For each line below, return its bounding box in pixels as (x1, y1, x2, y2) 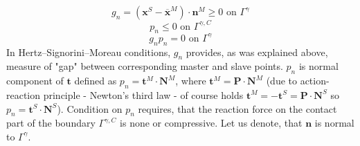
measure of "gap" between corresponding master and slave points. (6, 59, 283, 73)
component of (6, 73, 64, 88)
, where (175, 73, 206, 88)
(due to (266, 73, 297, 88)
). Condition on (57, 101, 123, 116)
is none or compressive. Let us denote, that (120, 116, 303, 130)
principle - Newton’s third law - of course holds (43, 87, 244, 102)
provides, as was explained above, (186, 44, 328, 59)
